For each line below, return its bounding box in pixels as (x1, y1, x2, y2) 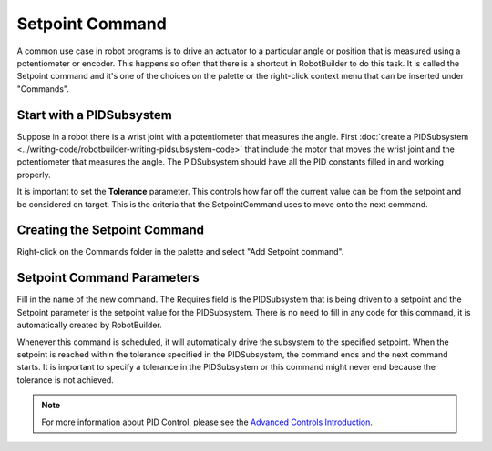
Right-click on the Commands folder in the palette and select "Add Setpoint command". (16, 246, 344, 257)
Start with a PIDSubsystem (16, 107, 172, 123)
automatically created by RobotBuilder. (16, 319, 163, 331)
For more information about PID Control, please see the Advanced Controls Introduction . (41, 416, 374, 427)
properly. (16, 169, 51, 180)
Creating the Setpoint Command (16, 223, 205, 238)
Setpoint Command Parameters (16, 270, 200, 286)
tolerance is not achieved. (16, 374, 114, 386)
